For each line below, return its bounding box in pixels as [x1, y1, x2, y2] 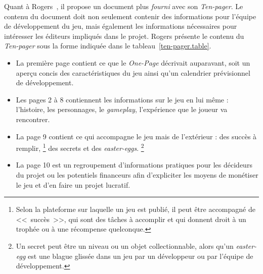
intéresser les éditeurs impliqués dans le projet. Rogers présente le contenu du [4, 30, 244, 41]
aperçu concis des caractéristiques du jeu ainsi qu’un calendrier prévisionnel [16, 67, 250, 78]
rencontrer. [16, 114, 50, 124]
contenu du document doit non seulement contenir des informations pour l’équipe [4, 11, 256, 21]
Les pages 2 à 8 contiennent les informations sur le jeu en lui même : [16, 94, 229, 104]
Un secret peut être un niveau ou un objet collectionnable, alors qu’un [16, 240, 234, 251]
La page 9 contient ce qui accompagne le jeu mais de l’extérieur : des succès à [16, 131, 257, 141]
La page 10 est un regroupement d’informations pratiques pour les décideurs [16, 159, 252, 170]
